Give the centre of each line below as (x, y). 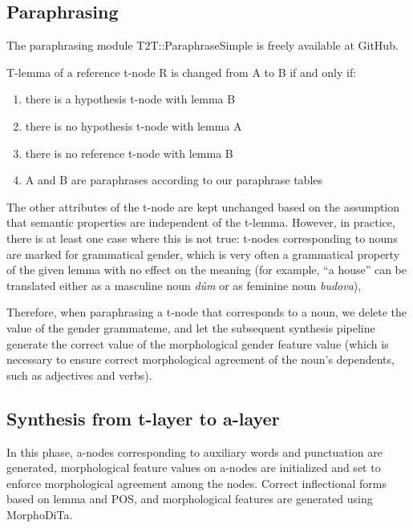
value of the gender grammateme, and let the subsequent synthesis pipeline (191, 327)
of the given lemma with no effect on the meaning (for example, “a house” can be (206, 270)
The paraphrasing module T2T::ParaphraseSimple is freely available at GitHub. (202, 45)
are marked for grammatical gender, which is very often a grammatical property (203, 254)
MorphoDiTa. (40, 514)
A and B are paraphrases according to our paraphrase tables (174, 180)
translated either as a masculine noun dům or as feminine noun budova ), (184, 285)
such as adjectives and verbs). (79, 375)
